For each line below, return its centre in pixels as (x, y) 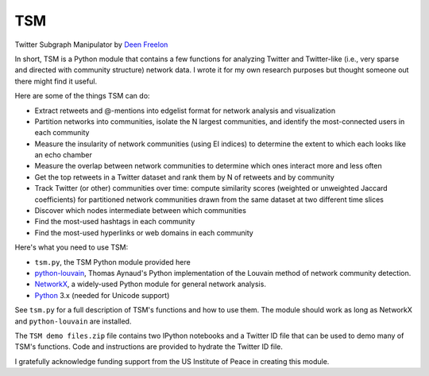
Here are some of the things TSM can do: (82, 96)
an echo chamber (64, 155)
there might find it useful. (56, 81)
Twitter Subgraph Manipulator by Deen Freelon (91, 45)
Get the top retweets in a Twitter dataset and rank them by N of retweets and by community (185, 177)
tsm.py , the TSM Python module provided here (112, 262)
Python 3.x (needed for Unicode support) (102, 295)
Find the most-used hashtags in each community (115, 222)
